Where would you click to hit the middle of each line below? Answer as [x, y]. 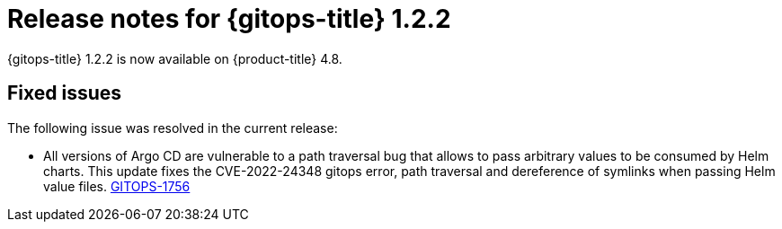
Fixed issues [65, 93]
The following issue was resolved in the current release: [173, 128]
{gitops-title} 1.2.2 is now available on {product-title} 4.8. [175, 58]
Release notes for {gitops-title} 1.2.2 [229, 19]
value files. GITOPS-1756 [117, 186]
